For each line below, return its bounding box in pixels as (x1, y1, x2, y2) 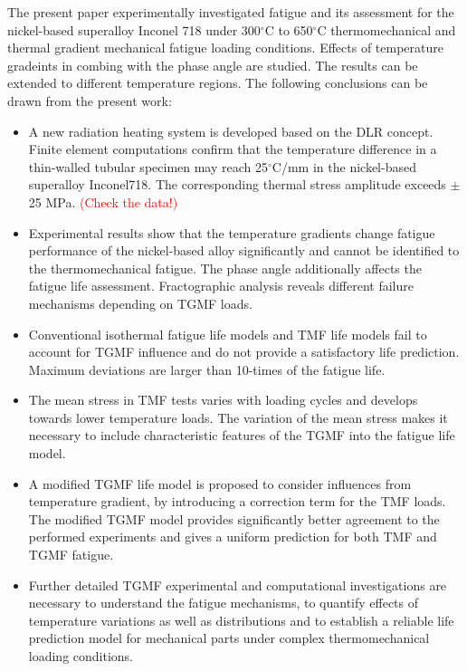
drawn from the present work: (7, 91, 172, 110)
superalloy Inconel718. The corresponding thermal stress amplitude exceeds (28, 175, 446, 194)
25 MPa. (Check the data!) (28, 192, 178, 211)
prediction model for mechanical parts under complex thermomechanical (28, 628, 430, 647)
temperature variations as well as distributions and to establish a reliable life (28, 610, 454, 629)
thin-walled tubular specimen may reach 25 (28, 157, 269, 176)
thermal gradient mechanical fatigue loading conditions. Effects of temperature (7, 38, 443, 57)
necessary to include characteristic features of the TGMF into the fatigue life (28, 426, 455, 445)
